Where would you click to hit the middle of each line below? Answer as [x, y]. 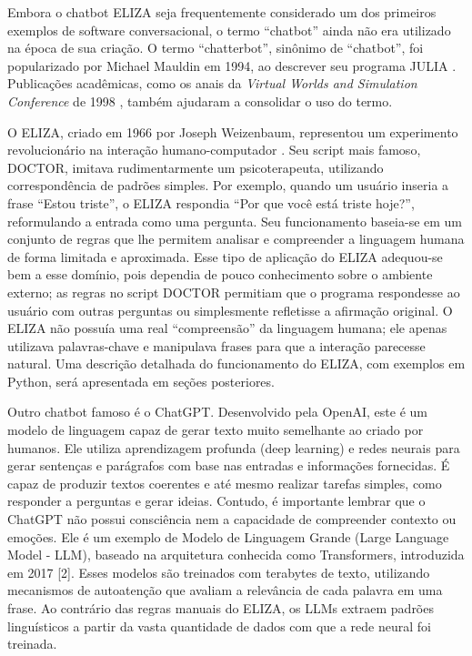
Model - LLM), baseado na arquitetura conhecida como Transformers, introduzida [236, 555]
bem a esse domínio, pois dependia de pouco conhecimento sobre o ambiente [220, 274]
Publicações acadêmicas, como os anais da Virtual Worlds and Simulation [212, 83]
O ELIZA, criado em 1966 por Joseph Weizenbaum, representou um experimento [233, 131]
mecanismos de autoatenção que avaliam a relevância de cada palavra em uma [225, 590]
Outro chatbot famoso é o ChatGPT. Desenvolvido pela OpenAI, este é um [217, 412]
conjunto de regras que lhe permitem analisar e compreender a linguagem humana [236, 239]
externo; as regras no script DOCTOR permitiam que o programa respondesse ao [234, 292]
